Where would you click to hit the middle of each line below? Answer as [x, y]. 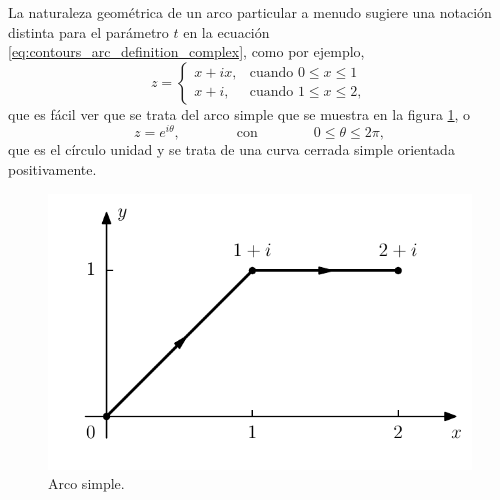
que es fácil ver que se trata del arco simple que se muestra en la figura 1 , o [239, 113]
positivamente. [52, 169]
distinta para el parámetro [88, 31]
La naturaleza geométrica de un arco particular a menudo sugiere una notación [250, 12]
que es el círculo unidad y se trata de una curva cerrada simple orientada [231, 149]
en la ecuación [226, 31]
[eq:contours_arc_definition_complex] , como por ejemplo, [186, 51]
